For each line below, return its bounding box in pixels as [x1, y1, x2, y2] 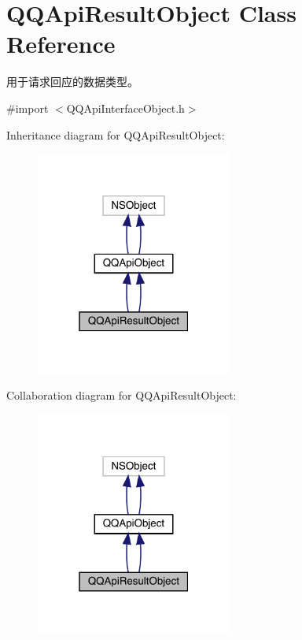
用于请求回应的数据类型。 [6, 73, 138, 90]
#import [6, 99, 49, 116]
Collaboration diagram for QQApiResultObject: [6, 387, 237, 404]
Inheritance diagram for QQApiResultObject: [6, 126, 225, 143]
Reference [6, 28, 116, 60]
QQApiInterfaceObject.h [66, 99, 185, 116]
